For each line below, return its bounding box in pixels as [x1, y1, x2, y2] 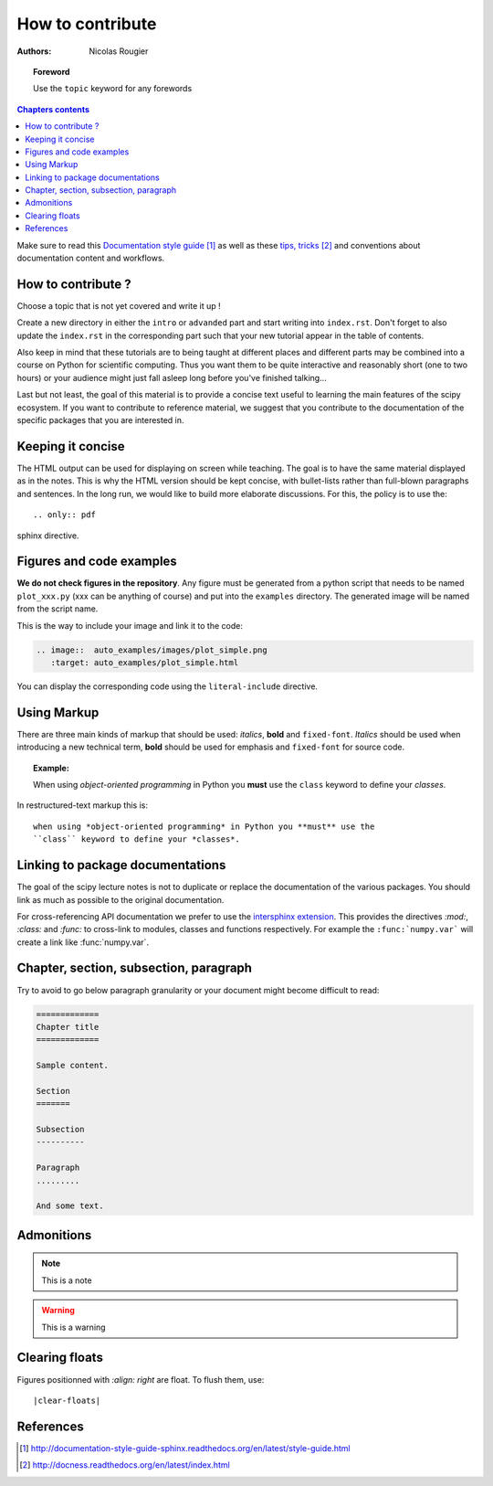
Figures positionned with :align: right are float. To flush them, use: [16, 1374, 265, 1385]
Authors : [16, 46, 52, 57]
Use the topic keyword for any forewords [33, 83, 193, 94]
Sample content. [36, 1060, 110, 1071]
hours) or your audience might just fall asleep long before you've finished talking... [16, 372, 328, 383]
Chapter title [36, 1022, 100, 1032]
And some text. [36, 1201, 104, 1211]
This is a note [41, 1275, 92, 1286]
